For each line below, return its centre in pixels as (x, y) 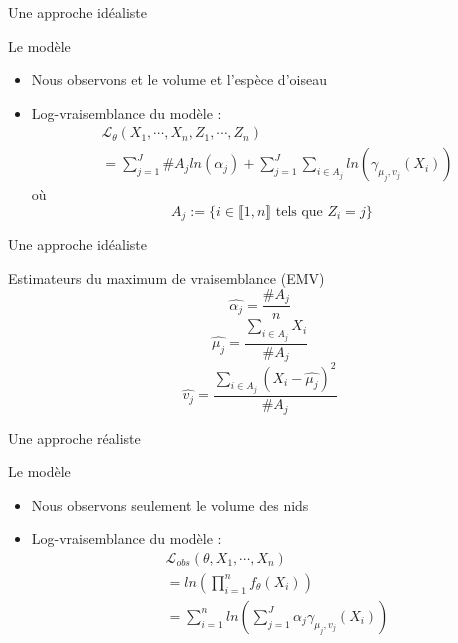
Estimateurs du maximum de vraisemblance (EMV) (166, 278)
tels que (299, 212)
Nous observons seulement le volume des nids (170, 504)
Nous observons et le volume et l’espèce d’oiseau (179, 79)
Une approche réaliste (74, 437)
